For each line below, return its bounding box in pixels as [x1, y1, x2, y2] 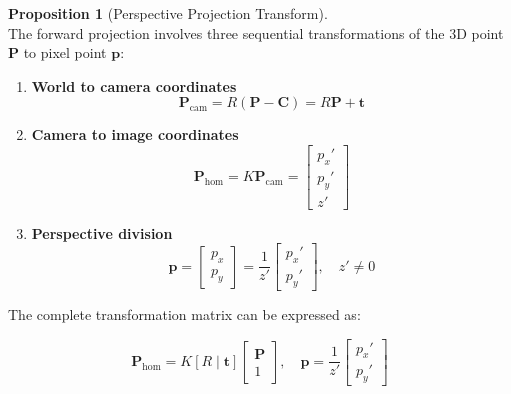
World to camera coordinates [31, 75, 237, 96]
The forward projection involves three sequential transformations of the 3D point [8, 22, 504, 43]
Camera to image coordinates [31, 124, 239, 145]
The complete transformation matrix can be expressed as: [8, 303, 361, 324]
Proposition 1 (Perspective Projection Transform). [8, 3, 328, 23]
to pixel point [23, 42, 107, 63]
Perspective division [31, 222, 173, 243]
